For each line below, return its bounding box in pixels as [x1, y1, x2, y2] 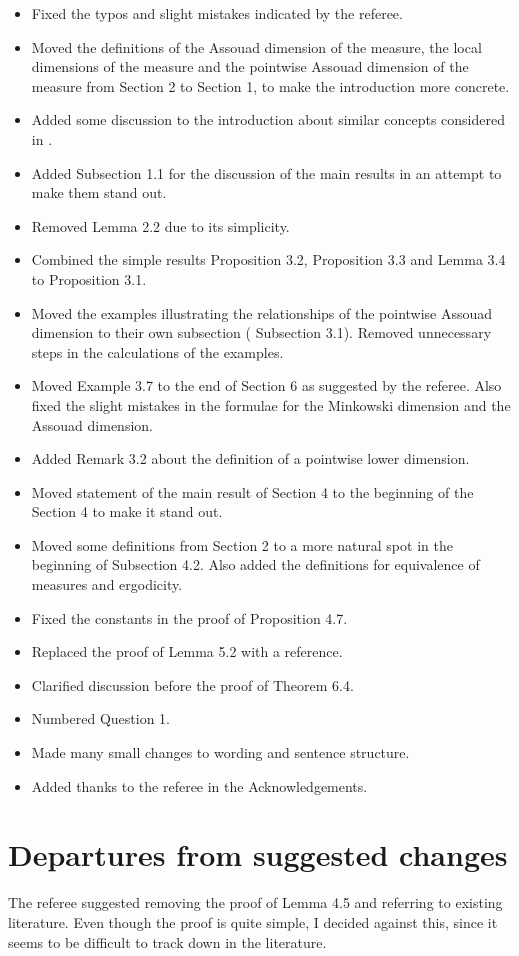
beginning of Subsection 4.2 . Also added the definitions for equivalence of [31, 554, 480, 575]
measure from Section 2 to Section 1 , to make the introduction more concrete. [31, 75, 510, 96]
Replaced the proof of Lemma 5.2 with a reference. [31, 641, 343, 662]
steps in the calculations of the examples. [31, 341, 284, 362]
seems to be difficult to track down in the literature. [8, 931, 327, 952]
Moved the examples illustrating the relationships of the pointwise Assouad [31, 302, 493, 323]
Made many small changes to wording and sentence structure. [31, 742, 410, 763]
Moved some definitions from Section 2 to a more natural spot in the [31, 534, 453, 555]
